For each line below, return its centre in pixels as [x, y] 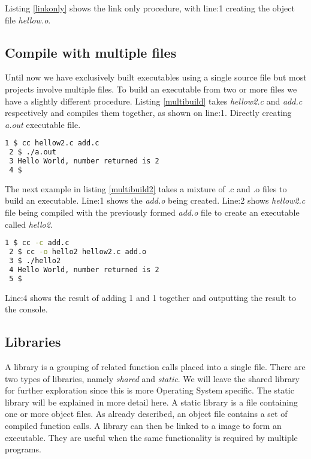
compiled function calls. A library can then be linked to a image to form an [143, 425]
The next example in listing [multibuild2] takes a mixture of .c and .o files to [146, 188]
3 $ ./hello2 [35, 260]
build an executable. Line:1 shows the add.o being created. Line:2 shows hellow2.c [155, 200]
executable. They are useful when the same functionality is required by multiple [151, 437]
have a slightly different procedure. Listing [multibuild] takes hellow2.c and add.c [154, 101]
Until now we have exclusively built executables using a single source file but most [156, 77]
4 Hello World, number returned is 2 [84, 269]
